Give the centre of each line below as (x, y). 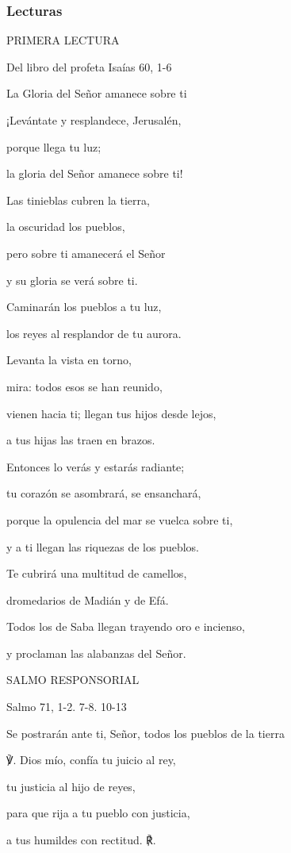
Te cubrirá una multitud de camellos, (97, 573)
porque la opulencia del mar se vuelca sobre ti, (120, 519)
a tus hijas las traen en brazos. (81, 440)
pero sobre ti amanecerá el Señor (86, 253)
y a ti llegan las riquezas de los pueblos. (103, 546)
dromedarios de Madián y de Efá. (88, 599)
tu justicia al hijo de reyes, (71, 786)
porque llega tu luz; (54, 146)
